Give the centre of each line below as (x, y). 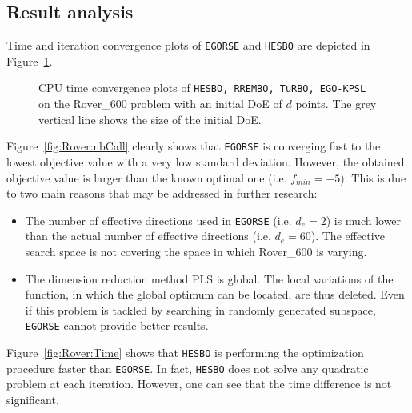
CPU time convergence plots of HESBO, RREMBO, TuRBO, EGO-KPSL (202, 88)
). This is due (373, 177)
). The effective (348, 236)
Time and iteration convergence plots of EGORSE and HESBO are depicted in (188, 45)
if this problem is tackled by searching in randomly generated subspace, (200, 309)
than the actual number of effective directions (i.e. (148, 236)
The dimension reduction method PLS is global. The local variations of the (209, 278)
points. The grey (336, 104)
